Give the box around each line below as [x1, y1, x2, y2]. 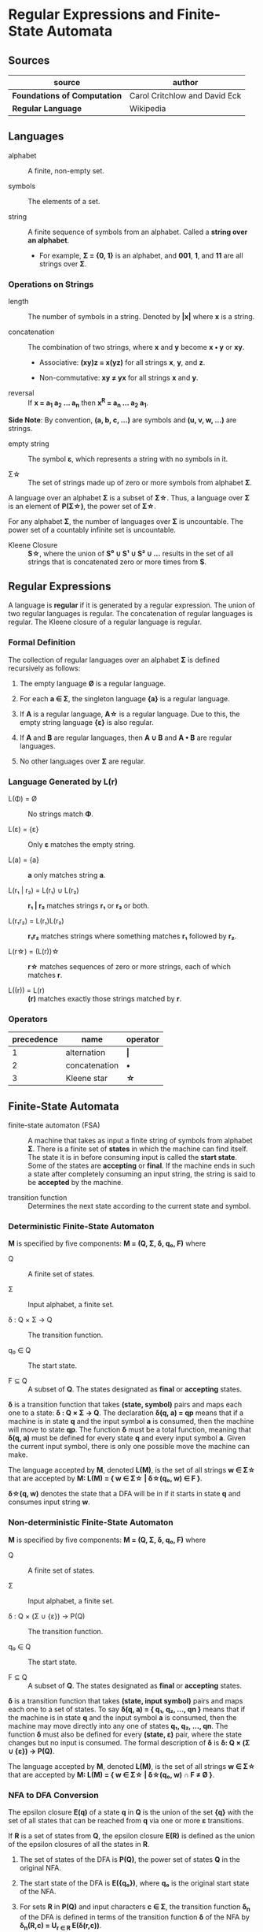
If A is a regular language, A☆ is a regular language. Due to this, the [19, 709, 241, 719]
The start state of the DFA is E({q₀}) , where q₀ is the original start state [19, 1878, 250, 1888]
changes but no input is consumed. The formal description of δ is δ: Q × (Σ [8, 1737, 250, 1747]
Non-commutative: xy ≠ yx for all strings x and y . [38, 373, 199, 383]
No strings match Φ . [27, 809, 94, 819]
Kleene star [65, 1073, 108, 1084]
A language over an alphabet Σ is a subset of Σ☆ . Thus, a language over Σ [8, 492, 250, 502]
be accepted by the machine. [27, 1178, 123, 1187]
